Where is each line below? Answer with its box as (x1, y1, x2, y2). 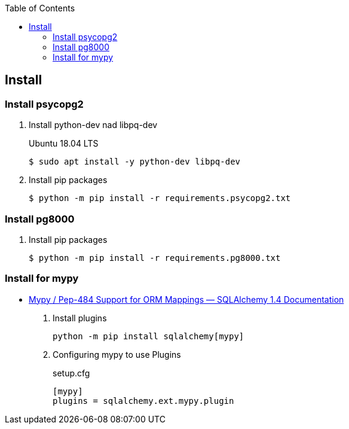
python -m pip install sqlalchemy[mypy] (53, 331, 244, 341)
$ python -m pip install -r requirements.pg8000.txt (29, 252, 281, 263)
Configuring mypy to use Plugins (53, 349, 181, 360)
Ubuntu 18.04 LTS (29, 138, 99, 149)
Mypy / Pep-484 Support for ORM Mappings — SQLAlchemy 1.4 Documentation (29, 294, 344, 305)
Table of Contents (5, 3, 75, 13)
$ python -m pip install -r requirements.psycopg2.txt (29, 193, 291, 203)
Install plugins (53, 312, 107, 323)
